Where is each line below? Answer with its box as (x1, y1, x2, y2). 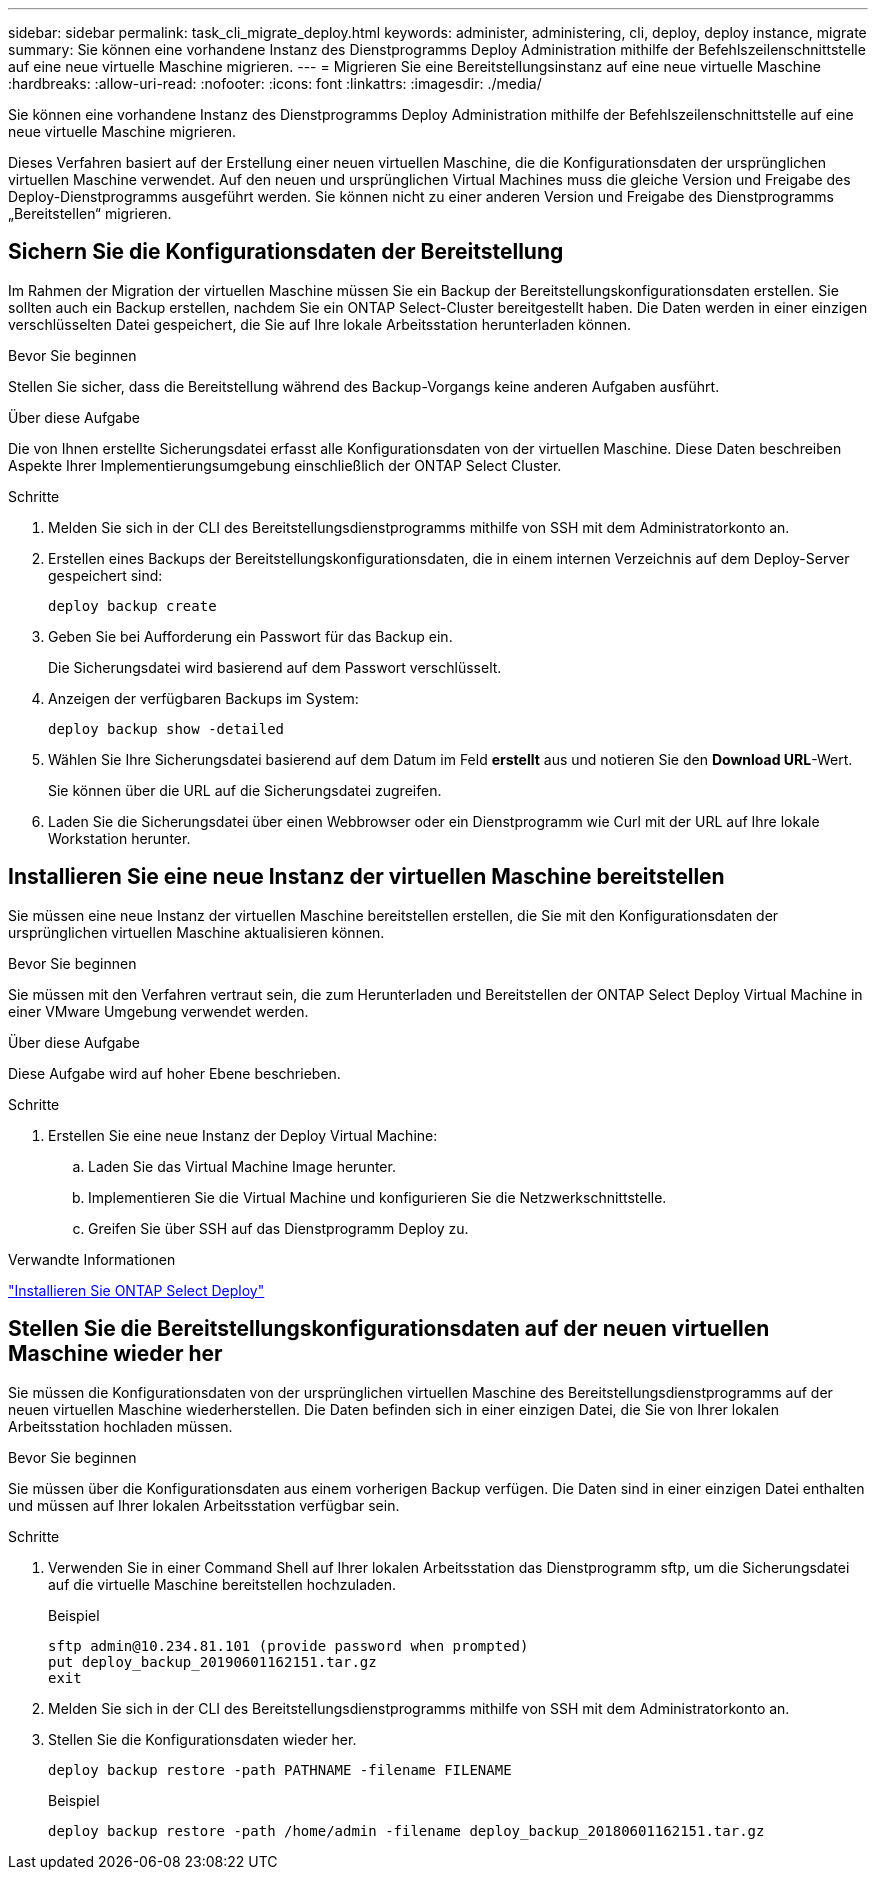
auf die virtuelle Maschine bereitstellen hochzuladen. (48, 1575, 397, 1593)
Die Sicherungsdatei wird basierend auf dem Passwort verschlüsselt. (48, 658, 502, 676)
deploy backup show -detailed (48, 720, 285, 737)
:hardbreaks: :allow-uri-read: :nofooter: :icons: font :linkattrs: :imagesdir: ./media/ (8, 75, 542, 92)
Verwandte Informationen (8, 1250, 176, 1268)
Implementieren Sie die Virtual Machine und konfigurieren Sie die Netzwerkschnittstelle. (88, 1188, 667, 1206)
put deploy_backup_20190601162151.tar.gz (48, 1653, 377, 1670)
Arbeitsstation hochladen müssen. (8, 1417, 233, 1435)
